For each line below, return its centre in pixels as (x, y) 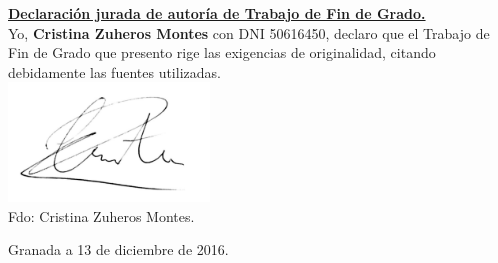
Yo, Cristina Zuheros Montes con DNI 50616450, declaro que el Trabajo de (249, 32)
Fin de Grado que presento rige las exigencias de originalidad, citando (222, 52)
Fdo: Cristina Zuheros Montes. (101, 215)
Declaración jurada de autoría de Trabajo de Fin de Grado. (217, 13)
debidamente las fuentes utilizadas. (114, 71)
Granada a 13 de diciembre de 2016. (118, 249)
